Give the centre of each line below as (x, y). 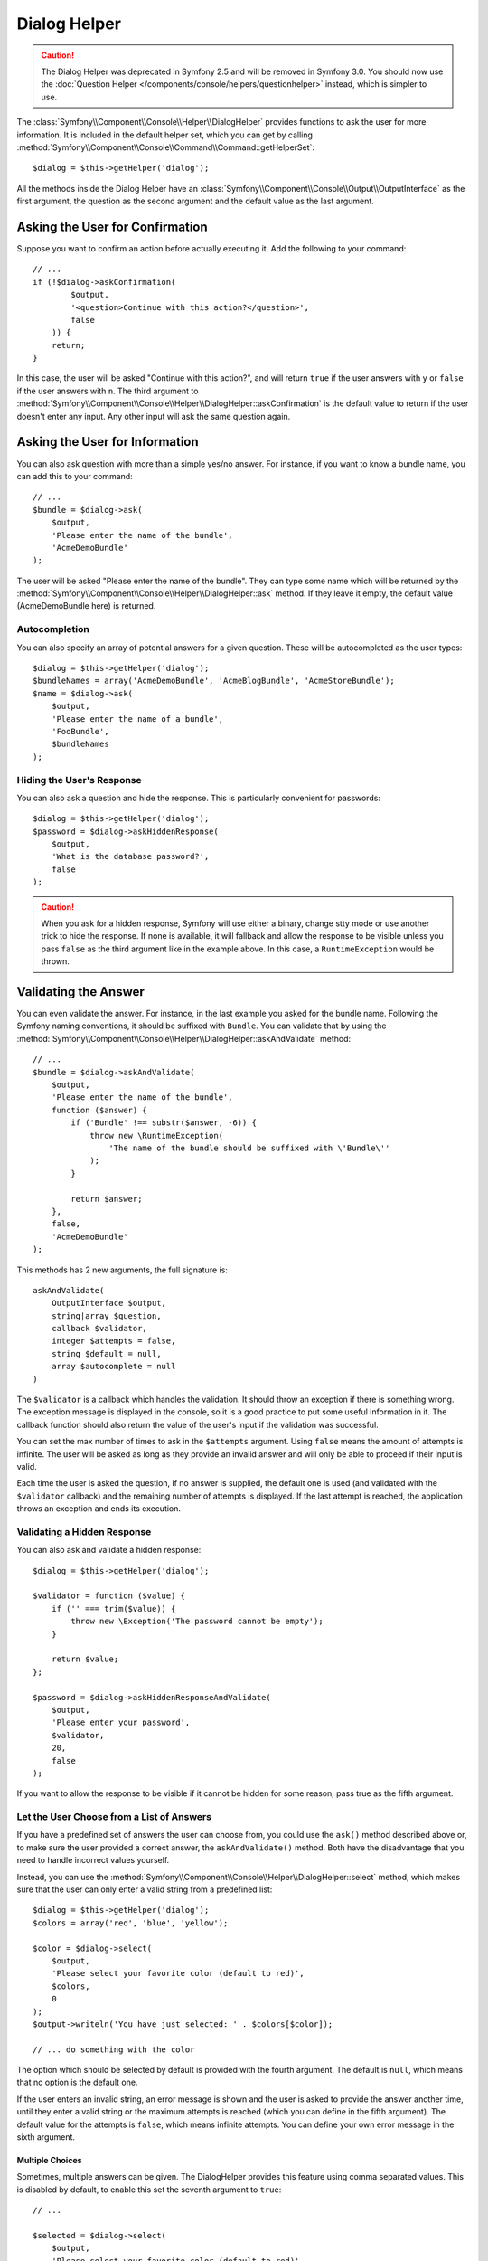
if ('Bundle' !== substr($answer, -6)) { (164, 1123)
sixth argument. (46, 2137)
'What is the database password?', (130, 856)
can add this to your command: (75, 476)
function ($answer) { (99, 1110)
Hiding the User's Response (79, 780)
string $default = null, (106, 1353)
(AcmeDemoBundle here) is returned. (86, 606)
